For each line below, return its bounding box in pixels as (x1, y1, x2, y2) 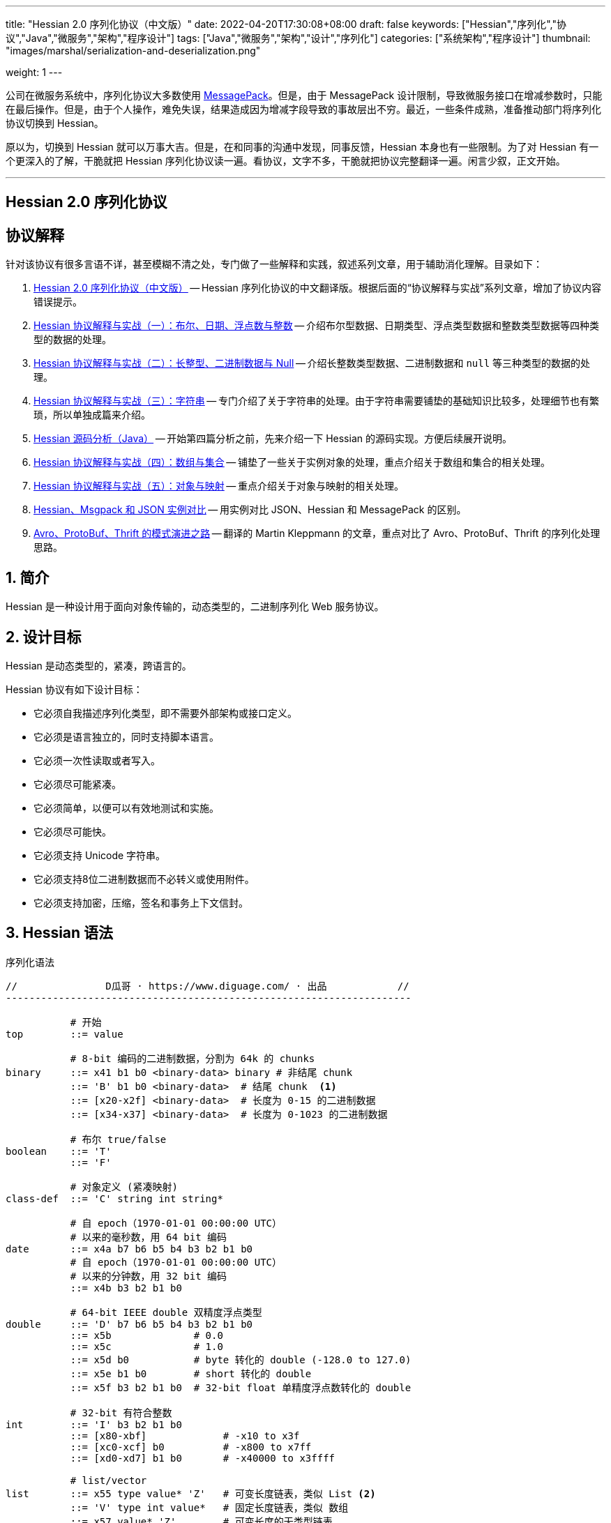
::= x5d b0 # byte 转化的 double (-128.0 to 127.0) (70, 1354, 412, 1365)
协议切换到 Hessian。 (6, 117, 104, 129)
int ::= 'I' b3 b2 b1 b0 (6, 1418, 182, 1430)
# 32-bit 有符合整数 (70, 1407, 172, 1418)
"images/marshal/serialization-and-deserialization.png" (6, 45, 261, 56)
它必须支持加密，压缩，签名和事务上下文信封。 (33, 896, 248, 909)
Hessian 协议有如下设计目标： (6, 683, 143, 695)
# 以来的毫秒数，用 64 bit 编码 (70, 1231, 227, 1243)
